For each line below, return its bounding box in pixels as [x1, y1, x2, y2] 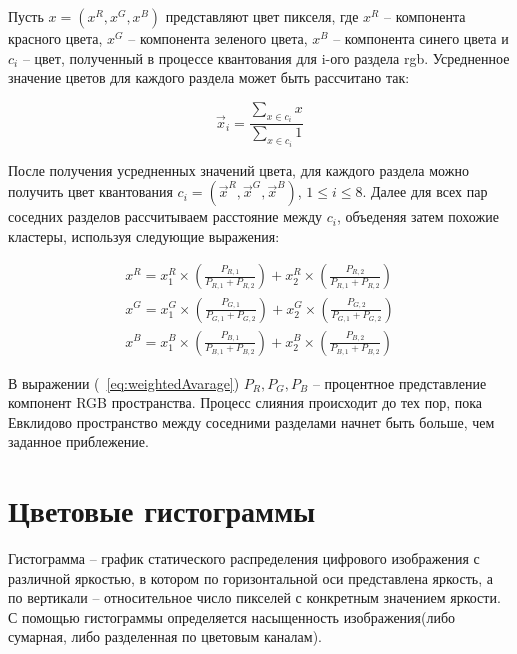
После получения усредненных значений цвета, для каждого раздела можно [8, 159, 469, 180]
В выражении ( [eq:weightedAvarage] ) [8, 372, 240, 393]
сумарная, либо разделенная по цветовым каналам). [8, 626, 323, 647]
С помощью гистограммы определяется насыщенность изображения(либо [8, 606, 456, 627]
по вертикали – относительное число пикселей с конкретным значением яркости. [8, 587, 501, 608]
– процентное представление [312, 372, 487, 393]
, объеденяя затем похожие [337, 206, 499, 227]
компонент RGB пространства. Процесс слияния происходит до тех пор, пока [8, 392, 483, 413]
